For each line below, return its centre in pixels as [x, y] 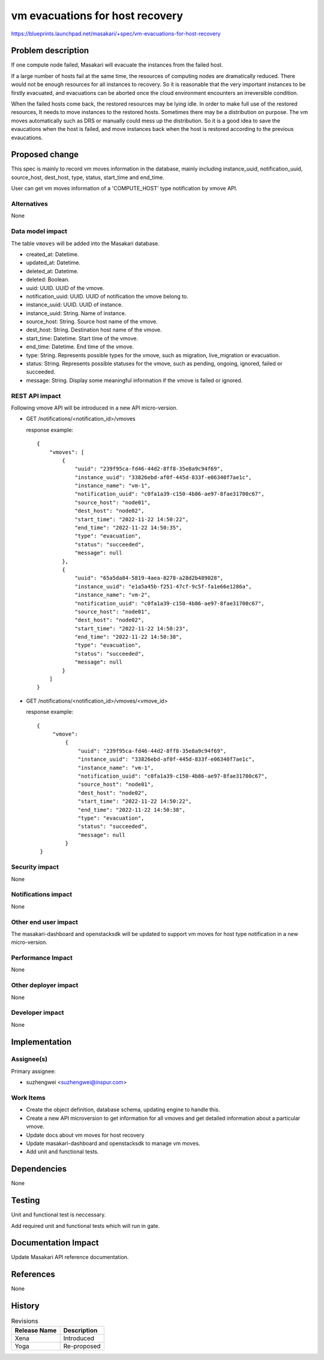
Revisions [25, 1321]
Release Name [36, 1330]
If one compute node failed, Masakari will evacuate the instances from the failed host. [117, 65]
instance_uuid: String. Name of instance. [76, 313]
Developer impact [37, 1013]
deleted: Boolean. [48, 280]
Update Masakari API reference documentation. [70, 1257]
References [33, 1274]
